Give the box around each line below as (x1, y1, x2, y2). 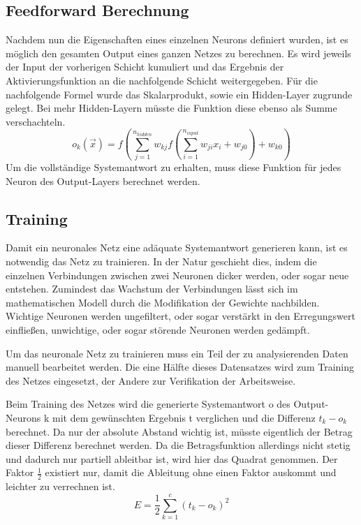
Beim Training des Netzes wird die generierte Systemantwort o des (6, 397, 290, 411)
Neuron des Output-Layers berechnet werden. (6, 173, 200, 188)
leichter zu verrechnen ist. (6, 479, 115, 494)
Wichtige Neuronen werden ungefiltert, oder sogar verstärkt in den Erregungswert (6, 309, 355, 323)
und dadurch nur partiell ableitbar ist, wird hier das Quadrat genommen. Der (6, 451, 338, 466)
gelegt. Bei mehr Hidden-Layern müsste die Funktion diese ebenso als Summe (6, 101, 337, 115)
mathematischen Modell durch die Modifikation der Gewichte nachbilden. (6, 295, 320, 309)
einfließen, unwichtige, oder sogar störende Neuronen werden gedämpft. (6, 323, 310, 337)
